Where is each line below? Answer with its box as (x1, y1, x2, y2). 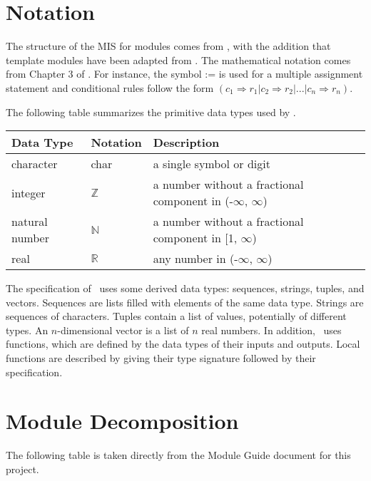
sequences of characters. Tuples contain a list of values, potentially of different (6, 309, 347, 324)
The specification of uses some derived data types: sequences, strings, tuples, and (6, 281, 365, 296)
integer (11, 184, 46, 201)
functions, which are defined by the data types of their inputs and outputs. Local (6, 336, 360, 351)
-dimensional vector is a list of (57, 322, 189, 337)
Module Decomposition (6, 406, 239, 435)
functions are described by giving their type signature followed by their (6, 351, 316, 366)
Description (153, 134, 220, 151)
